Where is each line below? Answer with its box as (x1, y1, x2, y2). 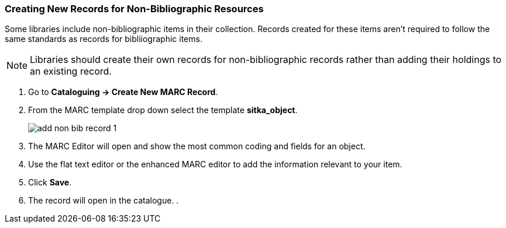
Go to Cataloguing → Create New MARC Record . (28, 87, 218, 97)
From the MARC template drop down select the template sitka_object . (28, 105, 298, 115)
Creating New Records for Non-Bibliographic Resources (5, 3, 264, 15)
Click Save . (28, 177, 72, 188)
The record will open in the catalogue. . (28, 195, 179, 206)
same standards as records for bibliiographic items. (5, 34, 202, 44)
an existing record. (30, 65, 112, 78)
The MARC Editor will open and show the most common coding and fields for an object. (28, 141, 366, 152)
